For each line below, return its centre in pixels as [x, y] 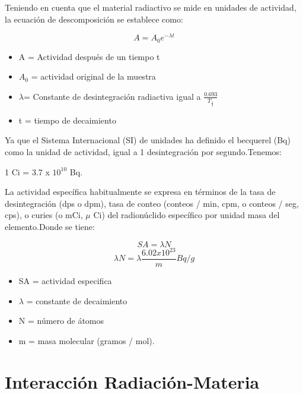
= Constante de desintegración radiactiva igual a [112, 96]
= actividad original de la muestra [93, 76]
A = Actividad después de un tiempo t [89, 56]
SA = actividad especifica [65, 281]
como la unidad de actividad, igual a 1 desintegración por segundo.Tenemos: [143, 151]
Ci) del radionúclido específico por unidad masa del [186, 215]
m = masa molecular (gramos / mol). [87, 340]
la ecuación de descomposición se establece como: [94, 19]
